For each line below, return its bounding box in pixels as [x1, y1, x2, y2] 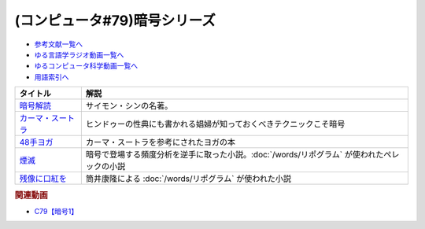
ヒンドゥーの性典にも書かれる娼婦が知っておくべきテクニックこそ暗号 [85, 119, 346, 130]
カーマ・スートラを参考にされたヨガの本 [85, 137, 236, 148]
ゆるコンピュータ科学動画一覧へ [34, 61, 138, 71]
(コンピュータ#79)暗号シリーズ [14, 12, 216, 29]
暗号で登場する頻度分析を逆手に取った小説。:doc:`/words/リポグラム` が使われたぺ [85, 150, 392, 161]
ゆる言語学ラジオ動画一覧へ [34, 50, 124, 59]
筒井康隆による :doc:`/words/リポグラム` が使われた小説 [85, 173, 291, 184]
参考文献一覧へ [34, 39, 83, 49]
